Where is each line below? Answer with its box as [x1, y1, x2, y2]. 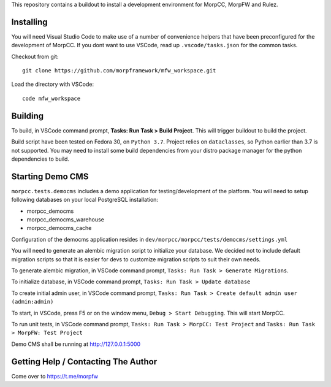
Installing [11, 17, 48, 27]
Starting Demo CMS [11, 171, 89, 182]
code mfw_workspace [22, 95, 81, 102]
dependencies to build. [11, 155, 70, 163]
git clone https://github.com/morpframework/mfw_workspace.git [22, 67, 216, 74]
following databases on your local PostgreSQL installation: [11, 196, 159, 204]
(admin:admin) [11, 298, 54, 305]
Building [11, 110, 44, 121]
